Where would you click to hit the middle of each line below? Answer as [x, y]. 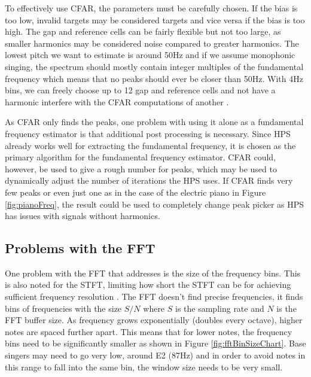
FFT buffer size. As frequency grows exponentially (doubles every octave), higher [154, 320]
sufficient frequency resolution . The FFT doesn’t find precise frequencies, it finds [154, 297]
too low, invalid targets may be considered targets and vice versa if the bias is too [155, 19]
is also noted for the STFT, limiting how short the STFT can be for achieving [148, 285]
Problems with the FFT [80, 248]
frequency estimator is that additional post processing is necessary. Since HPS [148, 133]
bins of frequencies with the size [63, 308]
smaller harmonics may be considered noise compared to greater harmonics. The [152, 43]
